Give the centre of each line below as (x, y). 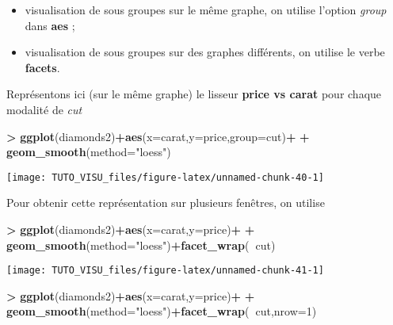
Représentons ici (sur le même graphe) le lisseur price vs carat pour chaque (194, 94)
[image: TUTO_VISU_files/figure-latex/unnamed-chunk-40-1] (165, 177)
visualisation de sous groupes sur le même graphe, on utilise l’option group (206, 10)
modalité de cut (44, 109)
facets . (42, 67)
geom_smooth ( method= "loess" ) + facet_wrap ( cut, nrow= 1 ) (162, 311)
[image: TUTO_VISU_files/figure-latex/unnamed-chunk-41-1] (165, 271)
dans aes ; (50, 25)
